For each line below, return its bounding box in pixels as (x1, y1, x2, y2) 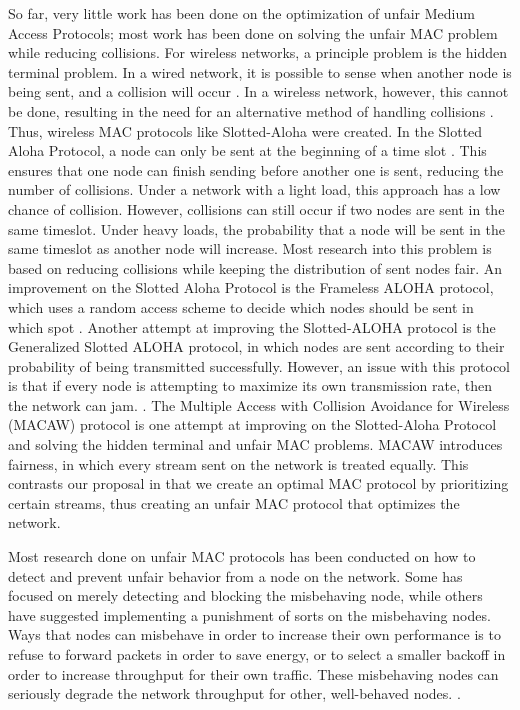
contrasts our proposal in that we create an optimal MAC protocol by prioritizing (8, 473, 509, 494)
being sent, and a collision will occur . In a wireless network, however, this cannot (8, 81, 509, 102)
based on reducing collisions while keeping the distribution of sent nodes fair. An (8, 257, 503, 278)
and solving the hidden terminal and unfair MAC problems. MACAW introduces (8, 434, 503, 455)
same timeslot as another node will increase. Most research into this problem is (8, 238, 492, 259)
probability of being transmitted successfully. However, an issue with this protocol (8, 355, 510, 376)
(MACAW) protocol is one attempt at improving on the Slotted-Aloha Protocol (8, 414, 497, 435)
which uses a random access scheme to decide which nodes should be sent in (8, 296, 474, 317)
